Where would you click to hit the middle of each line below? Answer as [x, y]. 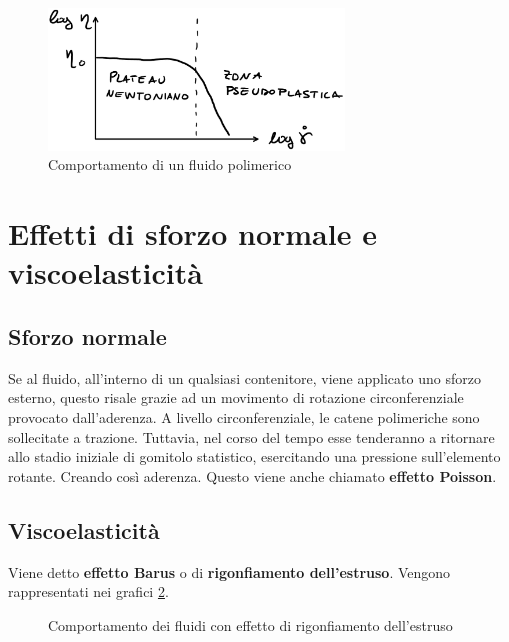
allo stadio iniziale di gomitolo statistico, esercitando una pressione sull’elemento [254, 456]
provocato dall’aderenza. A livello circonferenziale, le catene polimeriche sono [244, 417]
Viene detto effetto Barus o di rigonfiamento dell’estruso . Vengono [229, 571]
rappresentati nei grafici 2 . [88, 591]
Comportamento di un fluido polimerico [170, 164]
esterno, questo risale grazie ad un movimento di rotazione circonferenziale [236, 397]
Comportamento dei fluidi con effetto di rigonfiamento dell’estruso [250, 624]
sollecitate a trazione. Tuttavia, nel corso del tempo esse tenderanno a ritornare [251, 436]
